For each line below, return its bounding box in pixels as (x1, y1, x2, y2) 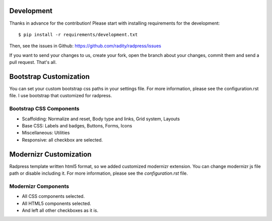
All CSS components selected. (22, 193, 85, 199)
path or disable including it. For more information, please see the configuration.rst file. (9, 170, 188, 176)
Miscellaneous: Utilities (22, 130, 70, 136)
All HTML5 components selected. (22, 200, 92, 206)
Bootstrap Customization (9, 72, 90, 81)
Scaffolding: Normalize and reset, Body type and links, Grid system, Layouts (22, 116, 180, 122)
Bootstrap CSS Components (9, 105, 80, 112)
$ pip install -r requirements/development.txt (18, 32, 138, 37)
